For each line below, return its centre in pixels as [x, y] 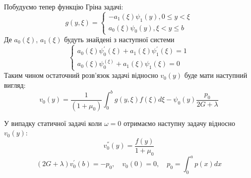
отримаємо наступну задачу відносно [180, 123]
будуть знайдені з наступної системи [119, 39]
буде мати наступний [216, 75]
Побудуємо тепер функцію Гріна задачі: [64, 6]
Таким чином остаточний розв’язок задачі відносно [81, 75]
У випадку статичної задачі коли [53, 123]
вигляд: [15, 85]
